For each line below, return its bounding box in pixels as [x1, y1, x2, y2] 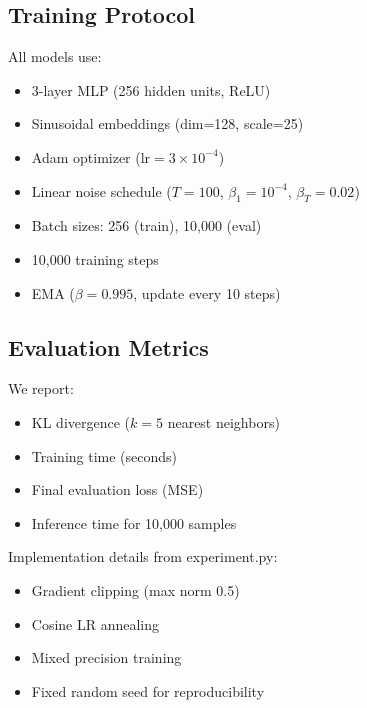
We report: [8, 378, 74, 399]
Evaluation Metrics [8, 331, 209, 362]
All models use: [8, 46, 102, 67]
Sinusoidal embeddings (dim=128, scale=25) [31, 113, 304, 134]
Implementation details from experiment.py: [8, 546, 278, 567]
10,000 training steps [31, 248, 159, 269]
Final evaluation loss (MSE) [31, 479, 204, 500]
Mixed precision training [31, 647, 182, 668]
